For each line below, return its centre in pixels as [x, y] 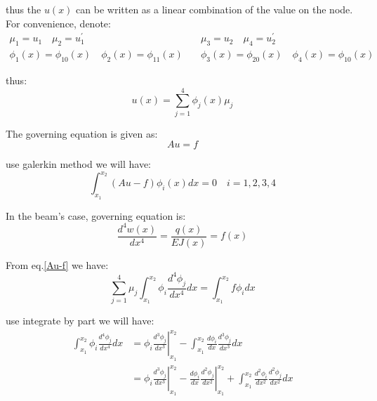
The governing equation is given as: [82, 133]
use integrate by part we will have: [80, 321]
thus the [24, 9]
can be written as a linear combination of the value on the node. [214, 9]
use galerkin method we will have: [78, 164]
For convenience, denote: [58, 23]
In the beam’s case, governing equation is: [96, 215]
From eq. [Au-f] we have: [57, 264]
